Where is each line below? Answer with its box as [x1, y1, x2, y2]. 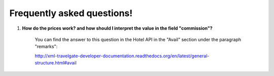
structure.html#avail [35, 60, 77, 66]
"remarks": [35, 43, 58, 50]
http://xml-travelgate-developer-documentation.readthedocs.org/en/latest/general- [35, 53, 210, 59]
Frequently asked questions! [9, 8, 133, 19]
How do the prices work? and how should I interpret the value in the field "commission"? [22, 25, 213, 31]
